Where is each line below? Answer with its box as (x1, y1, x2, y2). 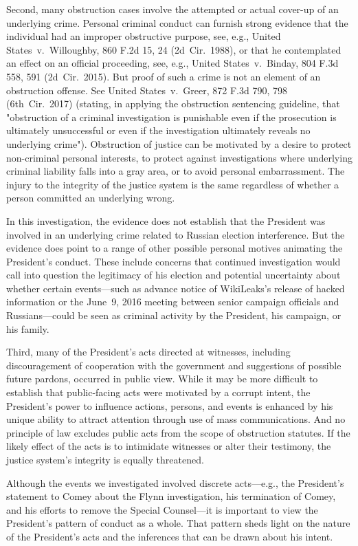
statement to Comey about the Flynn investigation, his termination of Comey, (6, 489, 336, 503)
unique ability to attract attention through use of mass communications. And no (6, 412, 346, 426)
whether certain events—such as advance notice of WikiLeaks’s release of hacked (6, 281, 345, 295)
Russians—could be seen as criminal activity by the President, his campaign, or (6, 308, 342, 323)
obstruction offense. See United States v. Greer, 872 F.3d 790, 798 (6, 83, 287, 97)
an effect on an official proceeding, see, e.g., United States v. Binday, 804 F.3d (6, 56, 339, 70)
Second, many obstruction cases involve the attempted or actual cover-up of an (6, 2, 339, 16)
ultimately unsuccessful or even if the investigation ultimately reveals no (6, 123, 311, 138)
